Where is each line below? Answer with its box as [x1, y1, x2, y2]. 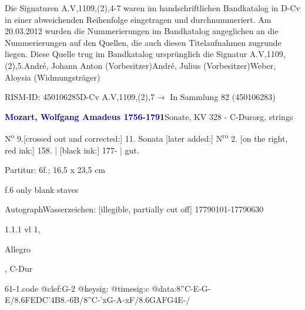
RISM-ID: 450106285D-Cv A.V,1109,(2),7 [5, 91, 155, 103]
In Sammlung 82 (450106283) [170, 91, 276, 103]
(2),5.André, [5, 59, 49, 71]
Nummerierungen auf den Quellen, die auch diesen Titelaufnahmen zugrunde [5, 36, 281, 48]
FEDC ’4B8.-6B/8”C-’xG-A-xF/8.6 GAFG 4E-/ [25, 294, 190, 306]
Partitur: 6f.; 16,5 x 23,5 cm [5, 164, 106, 176]
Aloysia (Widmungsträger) [5, 71, 100, 83]
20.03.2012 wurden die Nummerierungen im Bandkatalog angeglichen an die [5, 25, 279, 37]
